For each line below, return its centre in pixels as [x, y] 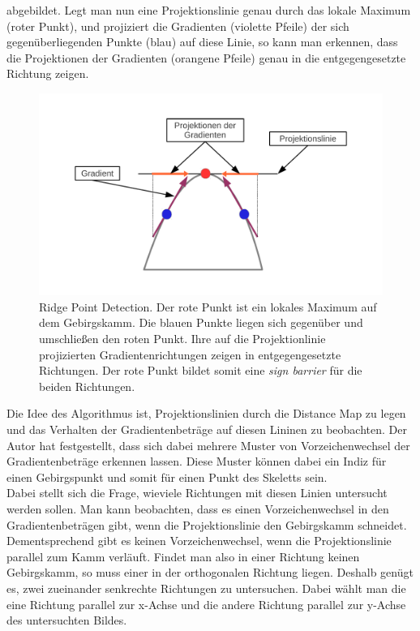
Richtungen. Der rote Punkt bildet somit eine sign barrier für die [201, 370]
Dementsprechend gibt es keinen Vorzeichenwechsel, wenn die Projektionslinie [199, 541]
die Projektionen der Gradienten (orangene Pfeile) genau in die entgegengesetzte [206, 57]
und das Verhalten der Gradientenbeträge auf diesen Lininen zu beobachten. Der [207, 429]
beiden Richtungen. [87, 386]
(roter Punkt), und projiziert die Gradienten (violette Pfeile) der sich [178, 26]
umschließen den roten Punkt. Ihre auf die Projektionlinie [182, 339]
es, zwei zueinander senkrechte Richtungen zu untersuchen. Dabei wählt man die [206, 588]
